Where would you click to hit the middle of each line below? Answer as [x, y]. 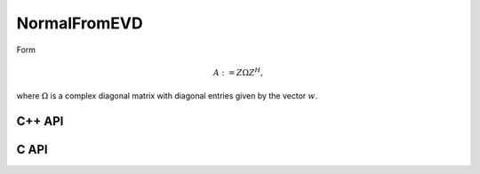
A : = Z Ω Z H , [238, 72]
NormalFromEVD [80, 23]
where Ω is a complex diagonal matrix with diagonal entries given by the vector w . [167, 96]
